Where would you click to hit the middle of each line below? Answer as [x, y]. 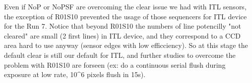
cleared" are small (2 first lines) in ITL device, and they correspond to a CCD [123, 35]
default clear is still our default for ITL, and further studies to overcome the [120, 55]
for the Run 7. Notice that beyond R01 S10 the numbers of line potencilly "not [123, 26]
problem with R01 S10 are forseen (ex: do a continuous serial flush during [115, 64]
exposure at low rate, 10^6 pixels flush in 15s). [75, 74]
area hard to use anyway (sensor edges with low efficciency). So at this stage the [126, 45]
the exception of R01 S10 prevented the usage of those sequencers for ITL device [126, 16]
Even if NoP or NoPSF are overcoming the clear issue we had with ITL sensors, [125, 6]
